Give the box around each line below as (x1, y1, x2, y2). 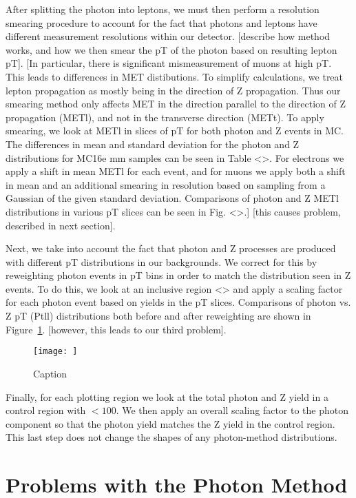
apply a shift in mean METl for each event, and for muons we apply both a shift (6, 164, 346, 178)
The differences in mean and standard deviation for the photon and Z (6, 136, 300, 151)
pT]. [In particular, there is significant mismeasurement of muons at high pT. (6, 56, 332, 70)
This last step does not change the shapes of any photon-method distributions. (6, 430, 337, 444)
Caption (33, 366, 67, 380)
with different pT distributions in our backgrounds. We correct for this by (6, 254, 317, 269)
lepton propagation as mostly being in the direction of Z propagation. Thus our (6, 83, 341, 97)
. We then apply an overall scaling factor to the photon (116, 403, 349, 417)
